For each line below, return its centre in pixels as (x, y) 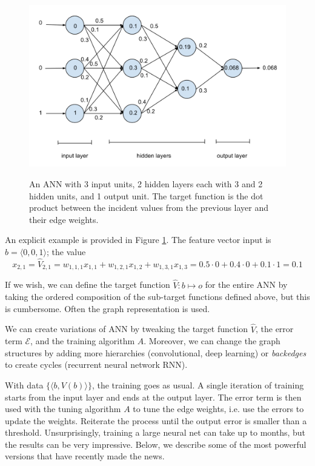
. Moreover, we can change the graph (212, 341)
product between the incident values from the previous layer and (149, 208)
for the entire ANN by (246, 285)
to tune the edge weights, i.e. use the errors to (218, 409)
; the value (66, 252)
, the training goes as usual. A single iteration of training (198, 384)
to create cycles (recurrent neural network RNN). (96, 364)
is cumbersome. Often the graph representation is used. (108, 308)
